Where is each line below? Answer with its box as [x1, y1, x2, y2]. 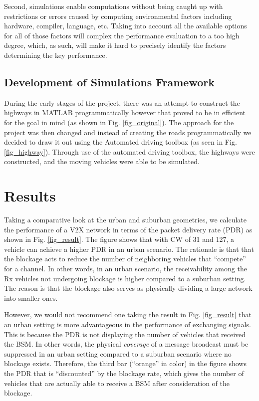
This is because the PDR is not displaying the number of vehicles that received [4, 329, 246, 339]
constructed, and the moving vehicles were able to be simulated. [4, 156, 200, 167]
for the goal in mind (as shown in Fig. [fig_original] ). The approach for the [4, 117, 234, 127]
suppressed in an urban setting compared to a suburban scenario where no [4, 348, 232, 359]
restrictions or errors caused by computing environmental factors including [4, 10, 232, 21]
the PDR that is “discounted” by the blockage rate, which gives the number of [4, 368, 244, 378]
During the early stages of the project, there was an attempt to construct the [4, 97, 240, 108]
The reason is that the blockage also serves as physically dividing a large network [4, 283, 253, 293]
